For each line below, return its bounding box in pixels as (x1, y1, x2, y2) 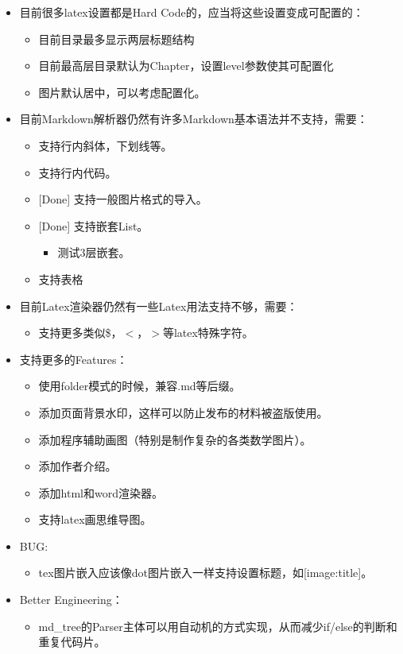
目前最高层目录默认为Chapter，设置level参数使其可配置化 (38, 57, 334, 74)
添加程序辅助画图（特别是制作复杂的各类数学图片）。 (38, 431, 312, 447)
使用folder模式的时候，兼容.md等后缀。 (38, 377, 241, 394)
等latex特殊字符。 (162, 324, 254, 341)
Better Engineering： (19, 591, 123, 608)
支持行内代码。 (38, 164, 117, 180)
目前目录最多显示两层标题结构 (38, 30, 195, 47)
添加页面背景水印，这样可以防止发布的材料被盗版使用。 (38, 404, 328, 420)
